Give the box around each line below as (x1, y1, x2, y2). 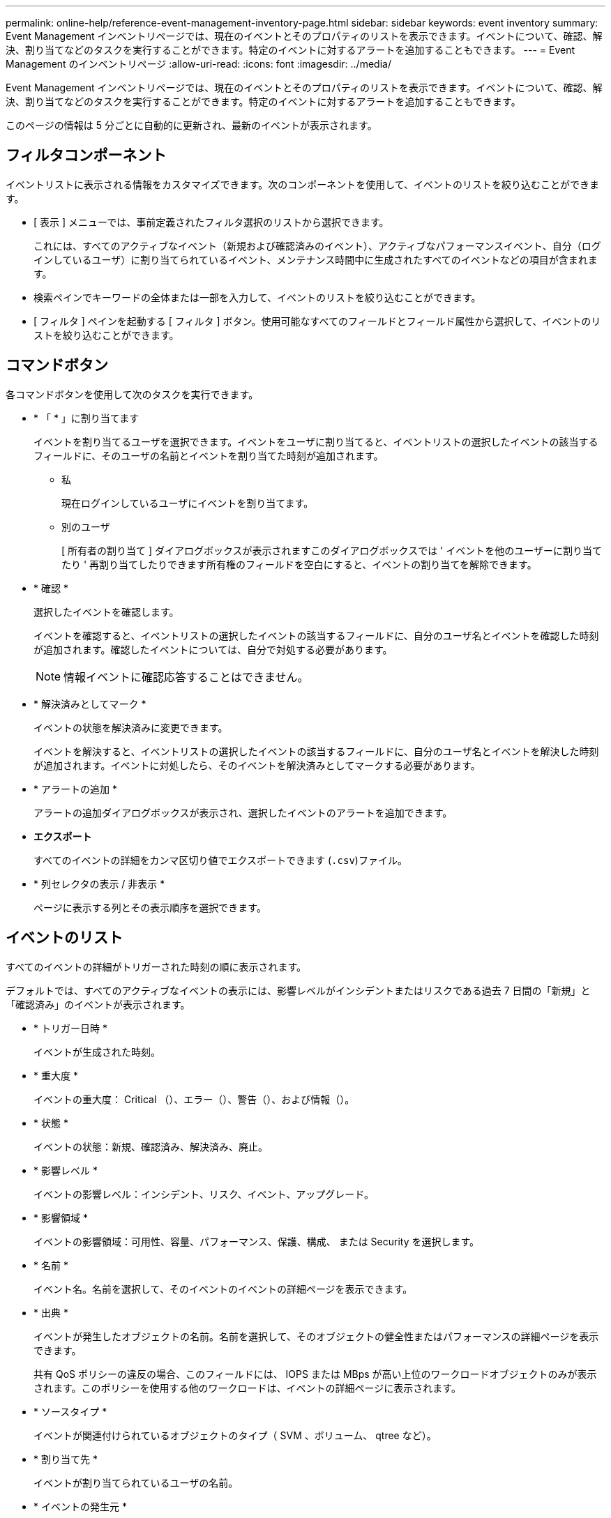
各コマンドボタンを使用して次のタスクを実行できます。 (6, 388, 259, 400)
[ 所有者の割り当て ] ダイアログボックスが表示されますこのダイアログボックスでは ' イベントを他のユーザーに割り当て (61, 544, 602, 556)
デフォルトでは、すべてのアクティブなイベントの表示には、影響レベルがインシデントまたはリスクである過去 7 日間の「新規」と (6, 984, 591, 996)
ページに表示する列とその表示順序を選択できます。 (33, 901, 266, 913)
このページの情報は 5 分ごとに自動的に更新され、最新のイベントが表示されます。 (6, 119, 377, 131)
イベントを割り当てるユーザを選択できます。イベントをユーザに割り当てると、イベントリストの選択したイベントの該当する (33, 435, 598, 448)
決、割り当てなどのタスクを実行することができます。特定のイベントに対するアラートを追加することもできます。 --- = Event (6, 44, 575, 56)
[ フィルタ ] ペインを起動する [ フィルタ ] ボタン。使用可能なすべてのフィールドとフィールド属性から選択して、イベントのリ (33, 314, 601, 327)
